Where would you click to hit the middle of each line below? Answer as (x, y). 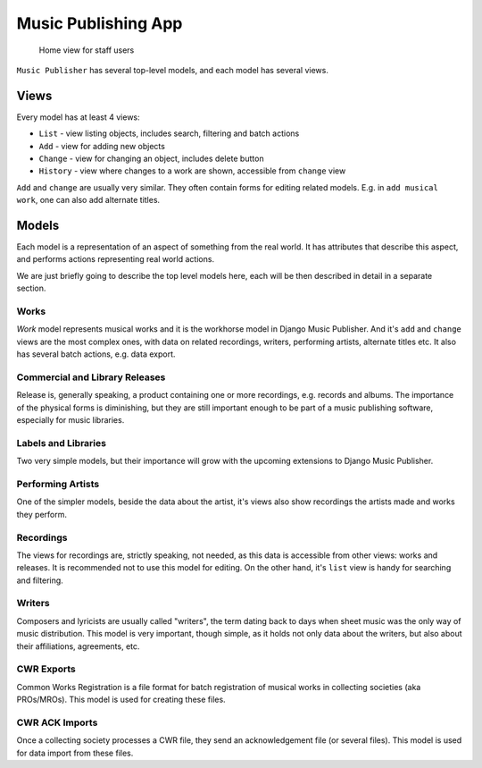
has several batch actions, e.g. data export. (96, 354)
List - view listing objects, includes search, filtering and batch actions (169, 133)
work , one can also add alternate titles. (88, 200)
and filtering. (40, 580)
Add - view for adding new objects (102, 146)
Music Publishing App (100, 23)
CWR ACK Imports (57, 722)
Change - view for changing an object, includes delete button (151, 159)
